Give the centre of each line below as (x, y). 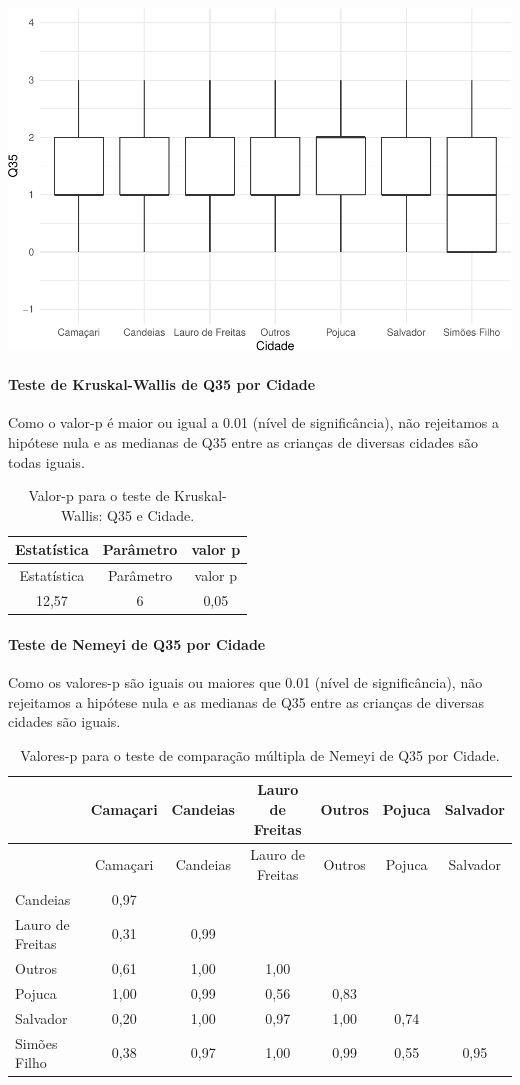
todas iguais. (46, 461)
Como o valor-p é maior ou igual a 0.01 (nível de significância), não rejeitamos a (254, 422)
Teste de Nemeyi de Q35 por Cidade (137, 643)
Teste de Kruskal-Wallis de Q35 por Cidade (162, 384)
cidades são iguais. (64, 721)
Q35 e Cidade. (151, 514)
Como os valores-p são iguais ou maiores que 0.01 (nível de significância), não (245, 681)
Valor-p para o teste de (99, 495)
